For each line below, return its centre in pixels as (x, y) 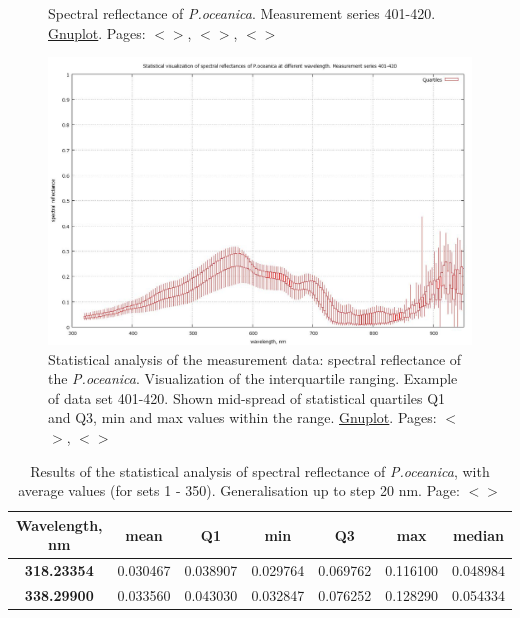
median (479, 534)
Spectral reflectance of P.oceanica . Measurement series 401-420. (242, 13)
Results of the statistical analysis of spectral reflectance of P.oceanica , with (260, 470)
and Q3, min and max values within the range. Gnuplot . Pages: (242, 417)
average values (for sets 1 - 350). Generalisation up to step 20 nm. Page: (239, 490)
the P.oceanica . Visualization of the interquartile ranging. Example (253, 378)
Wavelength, (59, 524)
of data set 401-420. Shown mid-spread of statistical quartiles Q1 (247, 397)
